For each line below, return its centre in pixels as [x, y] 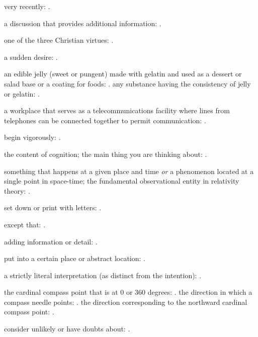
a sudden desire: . [31, 57]
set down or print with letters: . [53, 207]
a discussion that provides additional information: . [83, 23]
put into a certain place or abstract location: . [75, 258]
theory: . [17, 190]
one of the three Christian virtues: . [59, 40]
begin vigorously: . [32, 137]
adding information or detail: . [51, 241]
